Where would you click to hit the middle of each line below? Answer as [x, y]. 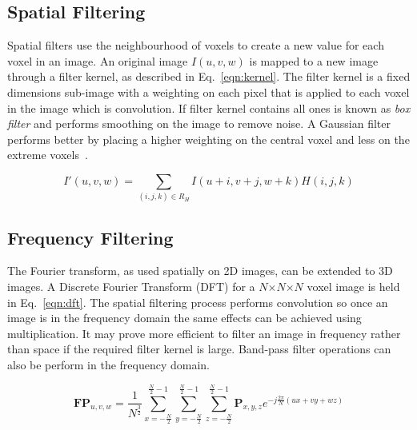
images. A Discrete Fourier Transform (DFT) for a [131, 287]
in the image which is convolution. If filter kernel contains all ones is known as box [209, 107]
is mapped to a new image [314, 60]
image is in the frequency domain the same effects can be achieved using [184, 318]
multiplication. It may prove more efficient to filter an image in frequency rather [204, 333]
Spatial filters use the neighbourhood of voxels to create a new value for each [196, 45]
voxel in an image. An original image [98, 60]
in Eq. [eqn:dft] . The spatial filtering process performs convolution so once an [198, 302]
